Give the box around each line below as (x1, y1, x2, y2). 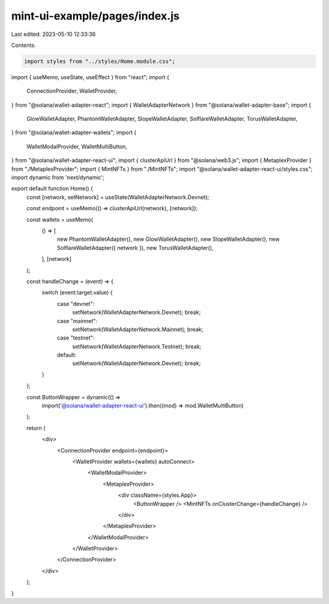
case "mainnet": (57, 317, 97, 324)
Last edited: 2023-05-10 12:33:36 (11, 30, 96, 38)
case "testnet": (57, 334, 95, 341)
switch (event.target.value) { (41, 289, 113, 296)
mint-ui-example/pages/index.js (11, 9, 180, 23)
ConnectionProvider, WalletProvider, (26, 87, 118, 94)
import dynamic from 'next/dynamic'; (11, 174, 105, 181)
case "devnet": (57, 300, 94, 307)
